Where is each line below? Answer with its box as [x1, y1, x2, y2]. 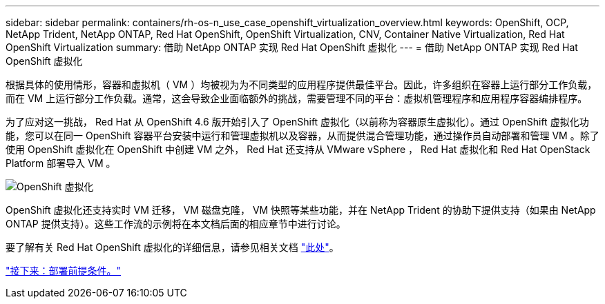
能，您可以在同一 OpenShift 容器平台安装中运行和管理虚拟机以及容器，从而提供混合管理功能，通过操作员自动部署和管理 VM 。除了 [6, 130, 599, 141]
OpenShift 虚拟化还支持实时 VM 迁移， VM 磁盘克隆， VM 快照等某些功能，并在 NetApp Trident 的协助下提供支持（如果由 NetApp [6, 204, 596, 216]
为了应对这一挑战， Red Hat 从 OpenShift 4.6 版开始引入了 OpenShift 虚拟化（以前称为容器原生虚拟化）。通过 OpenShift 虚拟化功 [6, 116, 589, 128]
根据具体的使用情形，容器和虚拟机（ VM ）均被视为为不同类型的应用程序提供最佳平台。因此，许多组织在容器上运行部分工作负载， [6, 79, 597, 90]
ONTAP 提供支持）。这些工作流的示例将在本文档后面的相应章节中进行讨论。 [6, 218, 346, 230]
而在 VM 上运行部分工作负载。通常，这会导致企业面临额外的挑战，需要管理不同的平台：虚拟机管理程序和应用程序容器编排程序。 [6, 92, 588, 104]
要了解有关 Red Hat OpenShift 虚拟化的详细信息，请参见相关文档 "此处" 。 [6, 241, 339, 253]
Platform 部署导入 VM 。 [6, 157, 116, 169]
